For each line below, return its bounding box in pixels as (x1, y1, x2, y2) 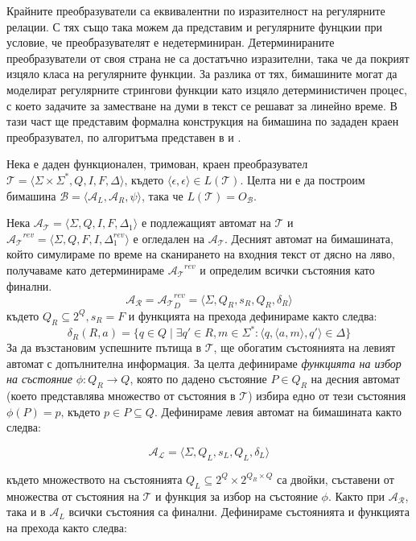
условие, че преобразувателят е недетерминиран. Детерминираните (6, 34, 335, 51)
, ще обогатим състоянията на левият (213, 339, 396, 356)
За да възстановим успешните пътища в (6, 339, 202, 356)
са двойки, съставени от (277, 470, 394, 487)
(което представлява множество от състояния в (6, 387, 236, 404)
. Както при (327, 487, 385, 504)
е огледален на (133, 229, 204, 246)
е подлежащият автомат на (141, 214, 271, 231)
